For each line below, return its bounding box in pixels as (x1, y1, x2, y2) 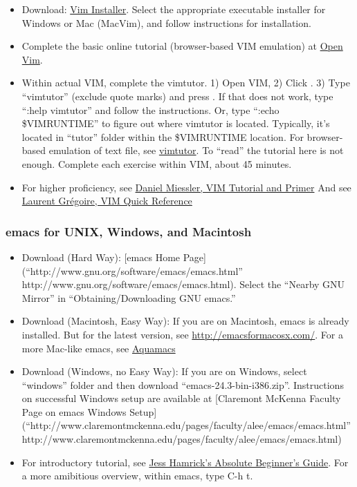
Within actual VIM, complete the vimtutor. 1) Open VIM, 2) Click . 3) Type (21, 75, 350, 90)
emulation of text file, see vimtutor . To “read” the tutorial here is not (48, 143, 344, 157)
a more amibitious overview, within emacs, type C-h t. (21, 468, 253, 483)
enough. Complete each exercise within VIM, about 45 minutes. (21, 156, 292, 171)
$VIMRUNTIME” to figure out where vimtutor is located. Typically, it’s (21, 116, 330, 131)
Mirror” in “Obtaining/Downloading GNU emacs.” (21, 290, 236, 305)
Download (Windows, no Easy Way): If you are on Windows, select (21, 364, 307, 379)
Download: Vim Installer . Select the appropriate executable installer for (21, 2, 326, 16)
